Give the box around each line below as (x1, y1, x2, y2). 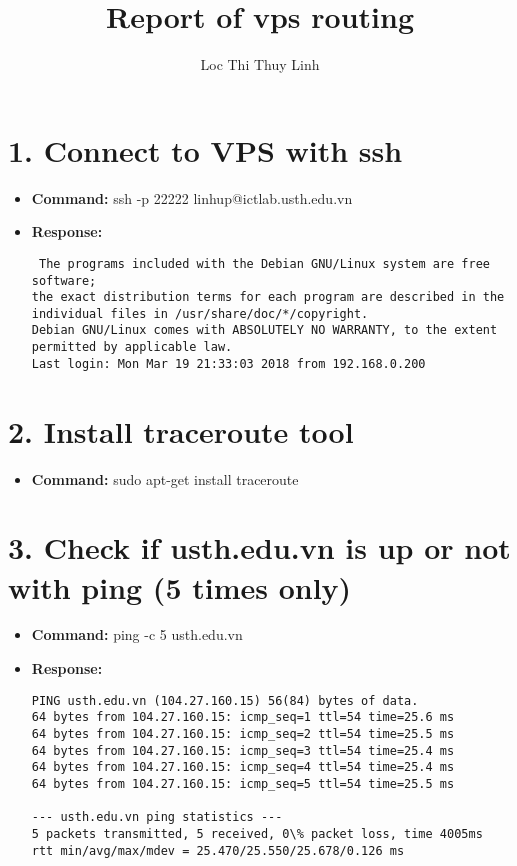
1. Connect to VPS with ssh (8, 129, 403, 170)
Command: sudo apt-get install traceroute (31, 468, 299, 489)
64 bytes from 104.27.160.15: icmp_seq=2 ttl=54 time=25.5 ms (31, 726, 455, 741)
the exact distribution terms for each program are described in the (31, 290, 505, 305)
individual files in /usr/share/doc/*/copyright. (31, 306, 369, 321)
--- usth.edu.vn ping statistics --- (31, 810, 283, 825)
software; (31, 273, 97, 288)
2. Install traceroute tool (8, 410, 354, 451)
